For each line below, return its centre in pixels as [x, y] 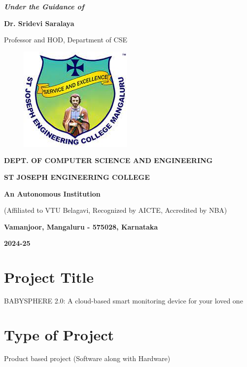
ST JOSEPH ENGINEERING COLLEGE [77, 177]
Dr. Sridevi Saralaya [39, 23]
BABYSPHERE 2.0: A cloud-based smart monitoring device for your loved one [123, 301]
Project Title [49, 277]
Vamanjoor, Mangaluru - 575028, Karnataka [81, 226]
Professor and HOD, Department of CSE [66, 40]
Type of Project [59, 334]
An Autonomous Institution [52, 193]
